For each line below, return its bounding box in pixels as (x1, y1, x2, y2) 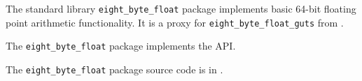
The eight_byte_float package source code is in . (6, 61, 223, 76)
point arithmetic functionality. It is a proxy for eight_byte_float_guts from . (6, 15, 344, 29)
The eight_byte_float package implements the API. (6, 38, 236, 53)
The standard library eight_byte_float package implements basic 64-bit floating (6, 1, 356, 15)
